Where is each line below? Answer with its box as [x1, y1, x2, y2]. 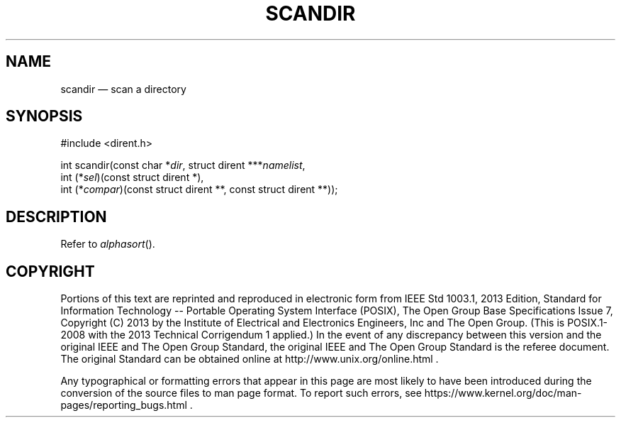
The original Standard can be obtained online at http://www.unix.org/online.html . [60, 353, 439, 366]
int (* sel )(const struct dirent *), [60, 171, 204, 184]
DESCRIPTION [6, 207, 107, 226]
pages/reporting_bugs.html [60, 399, 187, 412]
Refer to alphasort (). [60, 238, 155, 251]
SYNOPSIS [6, 107, 83, 126]
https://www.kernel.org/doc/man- [424, 387, 582, 400]
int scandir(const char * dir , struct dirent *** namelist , [60, 159, 306, 172]
